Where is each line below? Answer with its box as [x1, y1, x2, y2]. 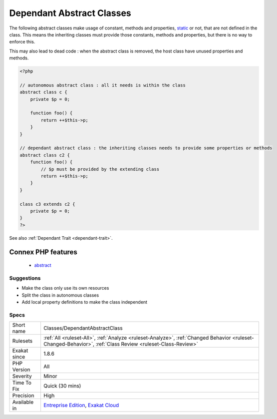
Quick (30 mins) [43, 383, 81, 390]
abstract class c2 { [19, 152, 70, 158]
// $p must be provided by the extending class [40, 166, 160, 172]
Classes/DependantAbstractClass [43, 325, 123, 332]
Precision [12, 392, 34, 399]
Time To [12, 380, 32, 387]
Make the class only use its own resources [21, 285, 109, 291]
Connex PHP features [9, 248, 77, 257]
